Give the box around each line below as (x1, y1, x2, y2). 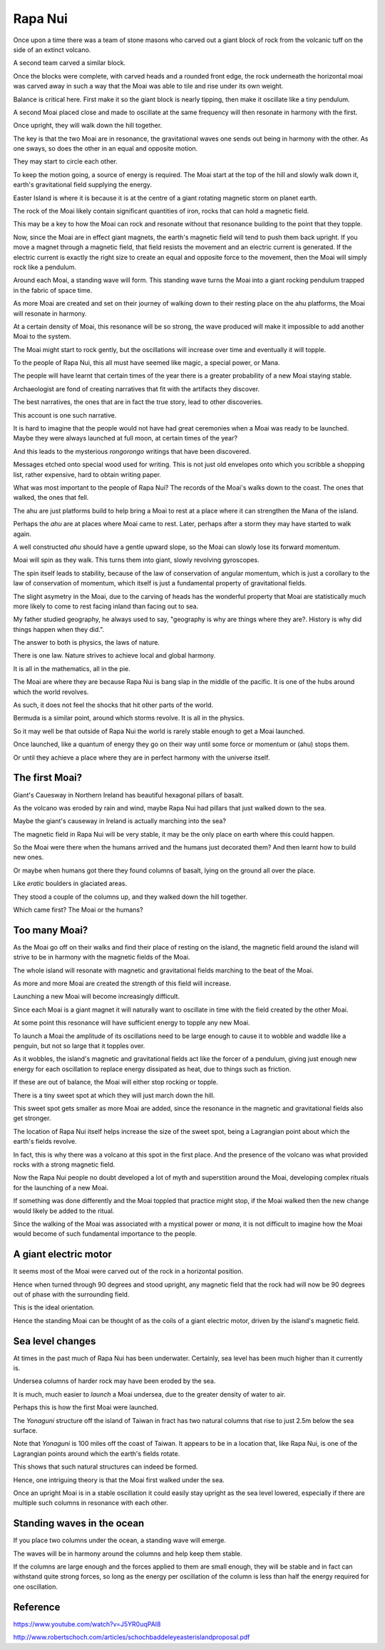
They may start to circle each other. (13, 157, 118, 166)
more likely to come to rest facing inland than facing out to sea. (13, 602, 199, 610)
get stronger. (13, 1114, 51, 1122)
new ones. (13, 853, 44, 862)
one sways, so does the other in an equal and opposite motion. (13, 144, 198, 153)
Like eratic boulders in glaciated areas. (13, 879, 128, 888)
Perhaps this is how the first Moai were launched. (13, 1403, 159, 1412)
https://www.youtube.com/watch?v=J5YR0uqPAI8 (13, 1619, 161, 1628)
